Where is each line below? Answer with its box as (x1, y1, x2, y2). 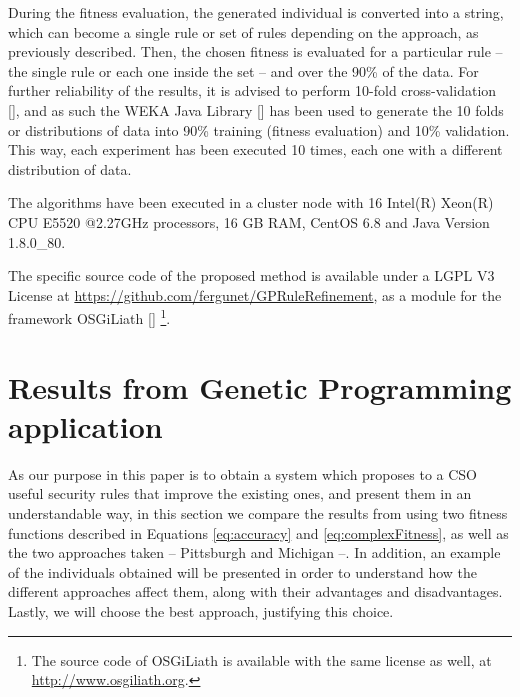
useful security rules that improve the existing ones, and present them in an (8, 483, 472, 504)
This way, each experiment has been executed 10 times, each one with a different (8, 139, 503, 160)
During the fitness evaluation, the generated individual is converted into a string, (8, 2, 504, 22)
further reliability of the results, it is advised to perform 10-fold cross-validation (8, 80, 497, 101)
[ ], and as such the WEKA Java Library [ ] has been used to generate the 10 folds (8, 99, 504, 120)
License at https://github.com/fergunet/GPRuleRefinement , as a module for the (8, 284, 502, 305)
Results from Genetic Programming (8, 366, 512, 407)
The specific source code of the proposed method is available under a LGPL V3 (8, 265, 495, 286)
